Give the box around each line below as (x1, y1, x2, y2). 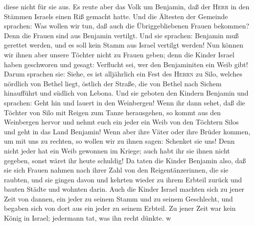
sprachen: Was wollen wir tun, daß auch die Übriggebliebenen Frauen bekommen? (4, 21, 250, 31)
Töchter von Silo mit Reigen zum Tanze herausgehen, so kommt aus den (4, 107, 221, 117)
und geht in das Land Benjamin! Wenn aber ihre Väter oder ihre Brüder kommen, (4, 126, 251, 136)
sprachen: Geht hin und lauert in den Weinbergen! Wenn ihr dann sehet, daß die (4, 97, 245, 107)
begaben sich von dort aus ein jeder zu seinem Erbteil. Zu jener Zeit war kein (4, 203, 236, 213)
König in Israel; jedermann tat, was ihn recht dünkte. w (4, 213, 171, 223)
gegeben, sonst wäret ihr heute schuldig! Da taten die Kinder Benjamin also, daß (4, 155, 246, 165)
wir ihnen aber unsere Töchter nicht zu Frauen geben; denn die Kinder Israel (4, 49, 234, 59)
